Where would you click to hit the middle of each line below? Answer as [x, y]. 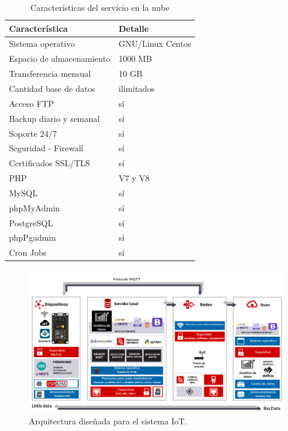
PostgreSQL [31, 222]
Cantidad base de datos [52, 88]
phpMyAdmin [34, 207]
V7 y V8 [134, 178]
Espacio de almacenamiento [60, 59]
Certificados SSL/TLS [50, 163]
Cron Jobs [28, 252]
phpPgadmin [33, 237]
